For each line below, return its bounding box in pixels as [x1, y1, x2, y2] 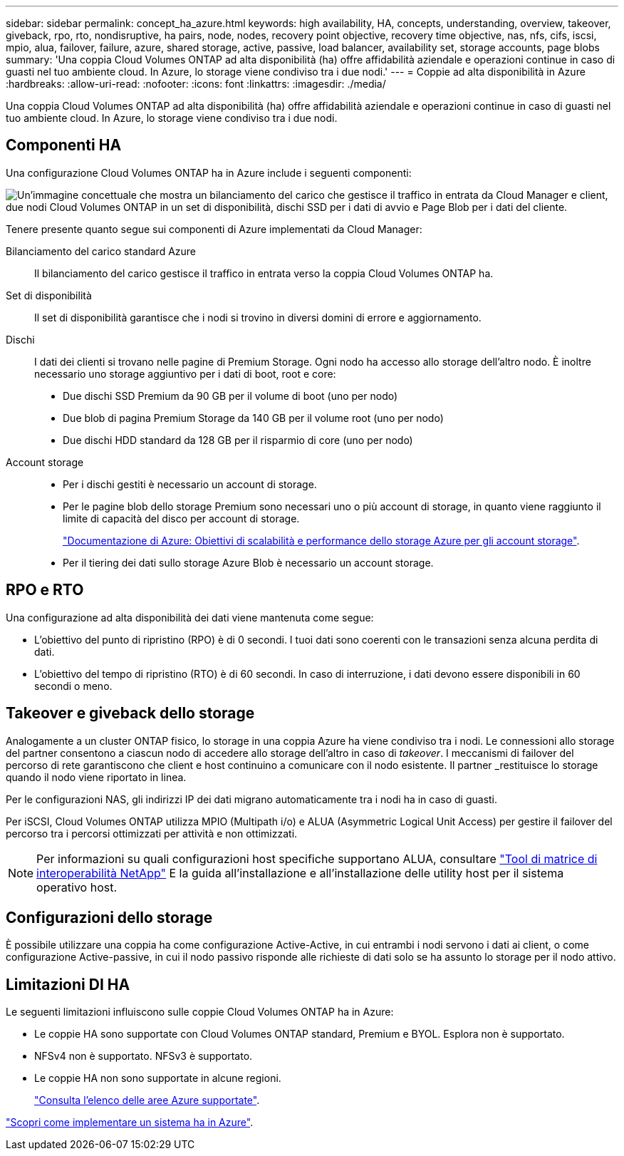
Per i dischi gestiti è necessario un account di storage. [63, 478, 317, 490]
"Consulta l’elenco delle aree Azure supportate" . [34, 1094, 260, 1107]
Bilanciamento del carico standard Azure [6, 244, 197, 257]
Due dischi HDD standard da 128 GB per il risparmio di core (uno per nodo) [63, 433, 413, 446]
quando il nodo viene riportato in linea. [6, 770, 187, 783]
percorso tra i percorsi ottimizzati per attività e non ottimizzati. [6, 827, 298, 840]
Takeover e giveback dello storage [6, 704, 255, 723]
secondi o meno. [34, 679, 113, 692]
